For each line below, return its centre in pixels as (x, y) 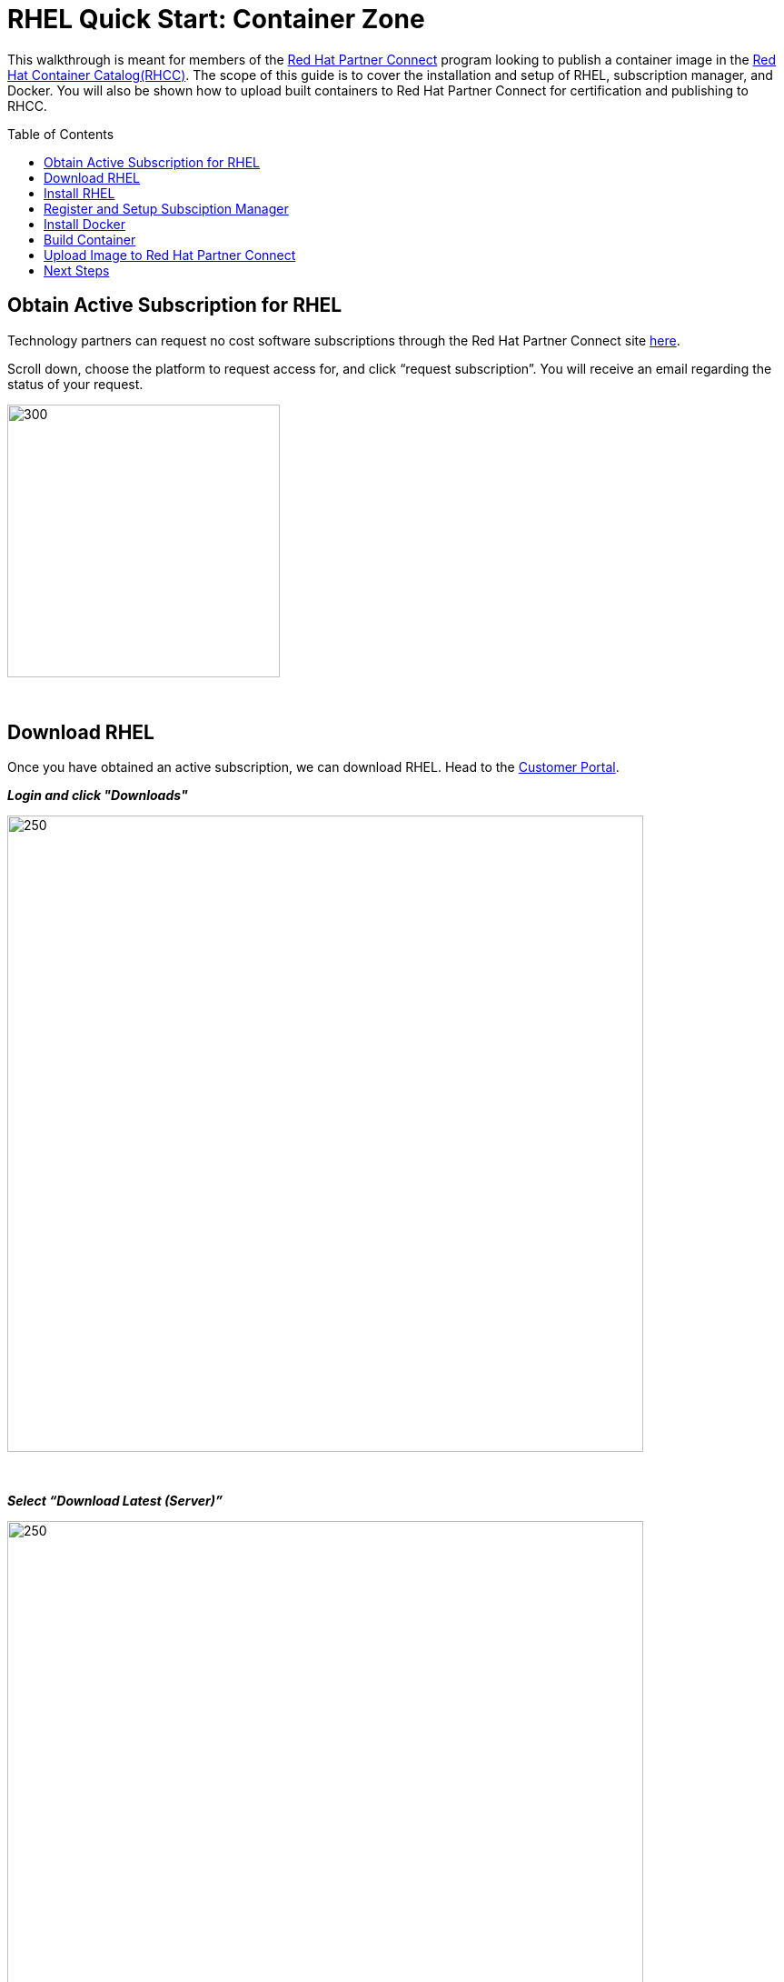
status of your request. (75, 384)
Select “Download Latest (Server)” (115, 1501)
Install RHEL (79, 193)
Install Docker (84, 224)
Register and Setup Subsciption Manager (166, 208)
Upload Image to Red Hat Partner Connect (170, 255)
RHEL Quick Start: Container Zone (216, 19)
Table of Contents (61, 134)
